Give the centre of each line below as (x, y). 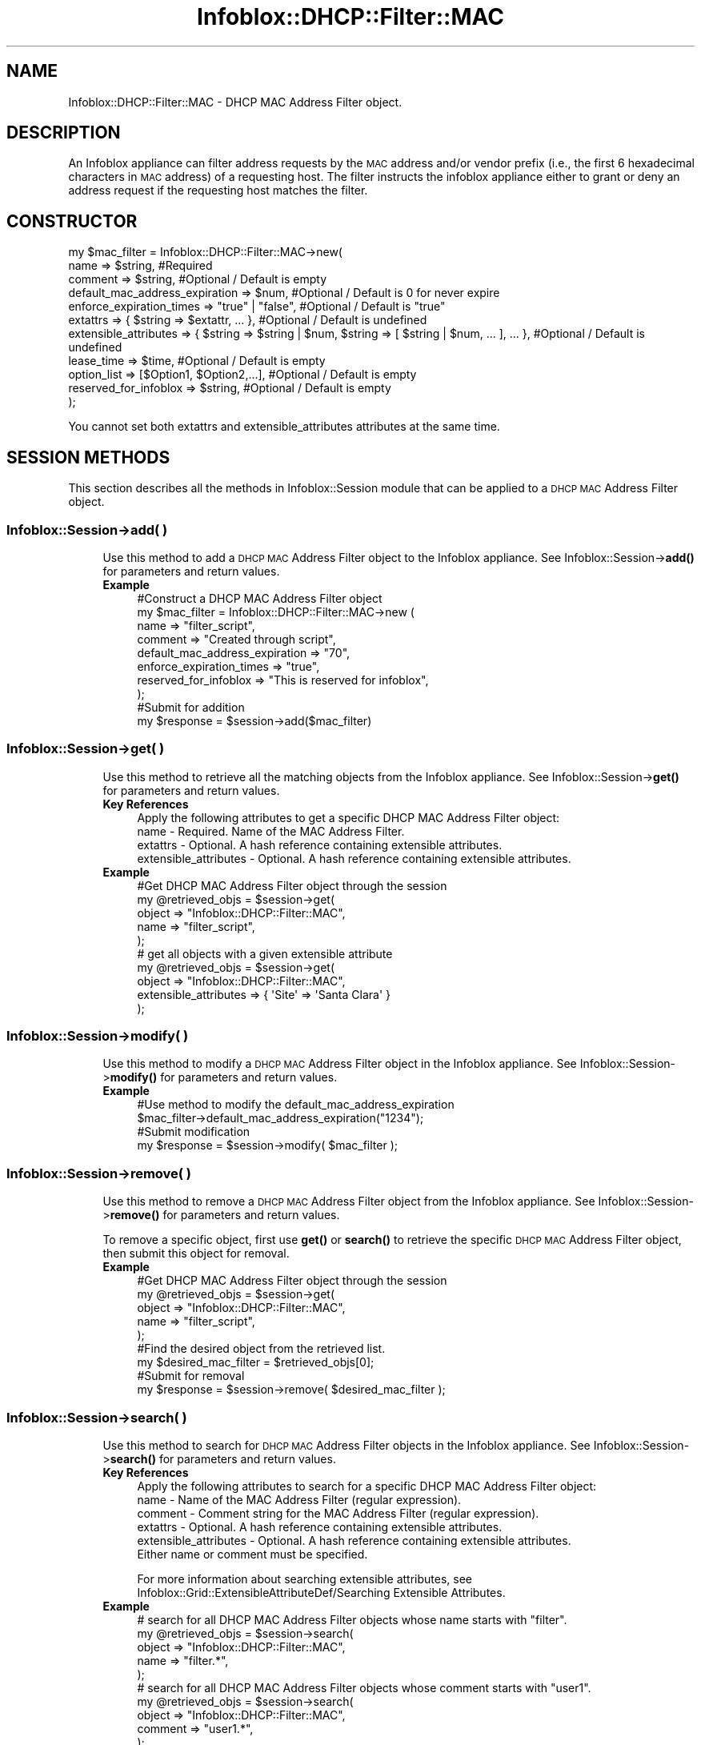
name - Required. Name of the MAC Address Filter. (271, 831)
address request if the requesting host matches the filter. (218, 191)
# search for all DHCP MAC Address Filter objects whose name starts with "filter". (352, 1619)
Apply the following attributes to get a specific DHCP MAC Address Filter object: (348, 817)
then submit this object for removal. (196, 1254)
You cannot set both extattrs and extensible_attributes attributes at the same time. (284, 427)
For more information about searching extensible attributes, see (305, 1579)
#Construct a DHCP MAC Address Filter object (260, 598)
